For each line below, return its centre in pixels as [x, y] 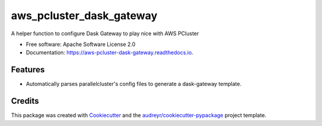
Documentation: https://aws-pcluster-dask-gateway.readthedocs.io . [110, 53]
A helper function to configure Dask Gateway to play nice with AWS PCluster [105, 33]
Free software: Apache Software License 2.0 [81, 44]
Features [28, 70]
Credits [25, 101]
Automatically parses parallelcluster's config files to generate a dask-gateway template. [134, 84]
